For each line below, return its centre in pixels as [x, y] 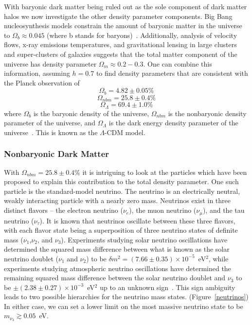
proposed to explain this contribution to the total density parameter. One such [121, 181]
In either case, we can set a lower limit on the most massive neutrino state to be [124, 306]
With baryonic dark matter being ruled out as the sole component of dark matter [126, 6]
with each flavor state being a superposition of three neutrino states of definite [121, 230]
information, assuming [37, 73]
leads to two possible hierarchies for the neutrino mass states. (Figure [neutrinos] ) [126, 297]
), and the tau [224, 210]
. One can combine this [178, 63]
